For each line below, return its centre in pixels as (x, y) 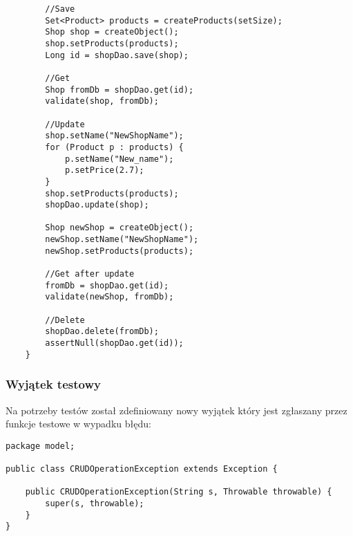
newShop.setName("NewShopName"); (122, 240)
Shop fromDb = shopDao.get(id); (120, 90)
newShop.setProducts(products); (120, 251)
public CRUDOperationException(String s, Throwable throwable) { (179, 492)
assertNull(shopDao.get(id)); (114, 343)
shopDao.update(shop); (97, 205)
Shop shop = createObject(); (112, 32)
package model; (40, 446)
